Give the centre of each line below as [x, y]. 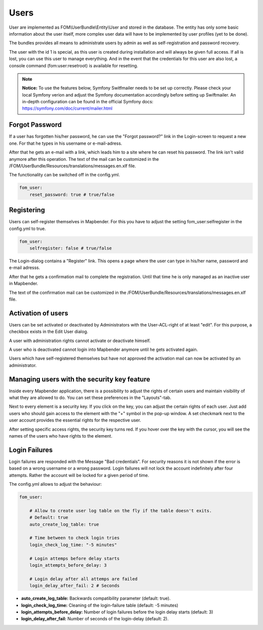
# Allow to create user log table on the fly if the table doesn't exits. [121, 511]
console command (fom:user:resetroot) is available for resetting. [74, 65]
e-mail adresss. [25, 267]
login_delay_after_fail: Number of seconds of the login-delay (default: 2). [95, 619]
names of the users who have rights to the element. [61, 436]
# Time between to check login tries [75, 538]
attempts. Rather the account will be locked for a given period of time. [79, 475]
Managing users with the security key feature [80, 379]
